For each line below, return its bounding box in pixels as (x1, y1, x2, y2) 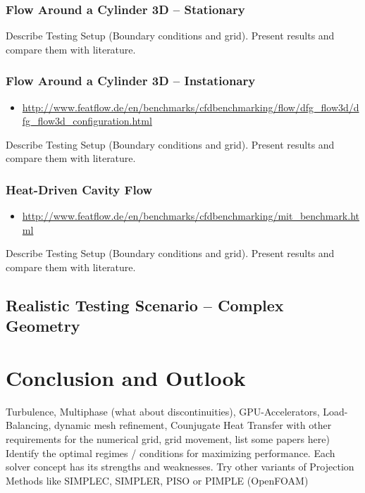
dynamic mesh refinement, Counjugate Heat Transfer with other (54, 418, 332, 432)
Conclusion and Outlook (6, 363, 246, 392)
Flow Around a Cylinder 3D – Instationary (6, 72, 256, 89)
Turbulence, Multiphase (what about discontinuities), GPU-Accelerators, (6, 404, 320, 418)
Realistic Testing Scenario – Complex (6, 294, 284, 316)
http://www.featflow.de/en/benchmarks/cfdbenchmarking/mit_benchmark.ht (22, 208, 359, 223)
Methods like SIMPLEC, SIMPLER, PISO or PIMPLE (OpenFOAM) (6, 473, 309, 487)
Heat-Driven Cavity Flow (6, 180, 153, 198)
